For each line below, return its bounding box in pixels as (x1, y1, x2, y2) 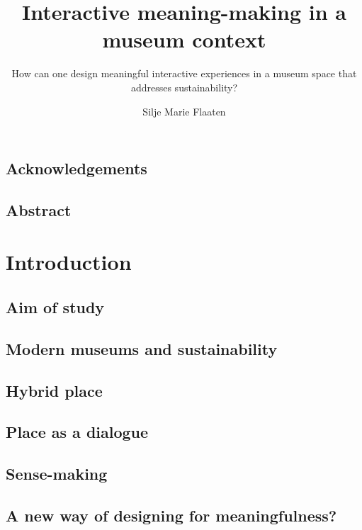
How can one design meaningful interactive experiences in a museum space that (11, 66, 357, 81)
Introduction (6, 247, 132, 276)
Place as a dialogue (6, 421, 149, 443)
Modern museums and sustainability (6, 337, 278, 359)
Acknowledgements (6, 157, 147, 179)
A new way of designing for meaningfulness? (6, 504, 337, 526)
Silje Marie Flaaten (142, 103, 226, 118)
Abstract (6, 198, 72, 220)
